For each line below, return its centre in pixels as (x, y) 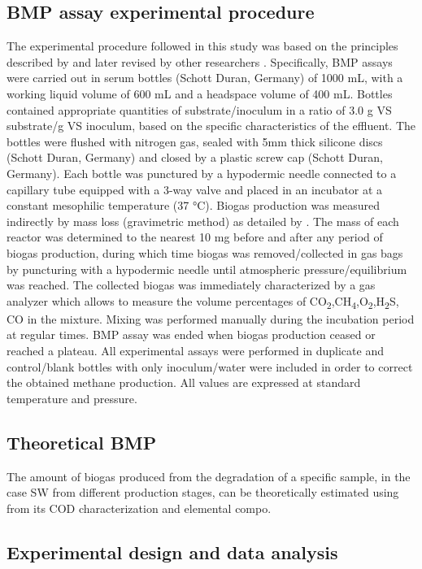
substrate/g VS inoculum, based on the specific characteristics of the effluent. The (211, 126)
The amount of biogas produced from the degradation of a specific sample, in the (209, 476)
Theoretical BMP (82, 442)
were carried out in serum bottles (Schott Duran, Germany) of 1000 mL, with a (205, 78)
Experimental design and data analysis (172, 552)
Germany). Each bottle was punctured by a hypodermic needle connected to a (202, 173)
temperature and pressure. (72, 398)
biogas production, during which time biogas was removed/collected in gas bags (205, 252)
